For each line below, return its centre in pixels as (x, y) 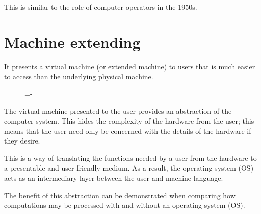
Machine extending (72, 42)
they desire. (22, 141)
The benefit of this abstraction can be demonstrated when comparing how (120, 195)
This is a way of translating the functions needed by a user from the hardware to (130, 158)
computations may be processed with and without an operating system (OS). (125, 205)
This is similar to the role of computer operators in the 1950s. (101, 7)
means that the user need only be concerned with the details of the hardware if (128, 130)
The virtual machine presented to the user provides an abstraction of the (118, 111)
